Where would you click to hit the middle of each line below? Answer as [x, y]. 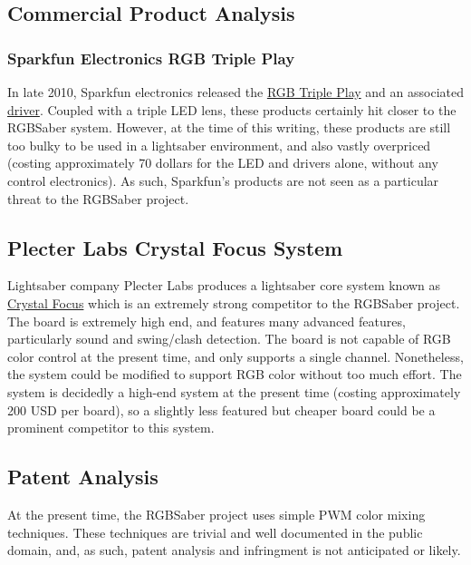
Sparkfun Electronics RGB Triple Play [151, 58]
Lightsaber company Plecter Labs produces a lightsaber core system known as [224, 285]
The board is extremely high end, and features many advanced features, [207, 321]
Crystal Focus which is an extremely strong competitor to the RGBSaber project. [234, 302]
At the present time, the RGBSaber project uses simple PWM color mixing [216, 514]
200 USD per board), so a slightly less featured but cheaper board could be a [221, 409]
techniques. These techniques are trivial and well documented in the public [215, 532]
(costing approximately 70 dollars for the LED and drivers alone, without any [223, 163]
